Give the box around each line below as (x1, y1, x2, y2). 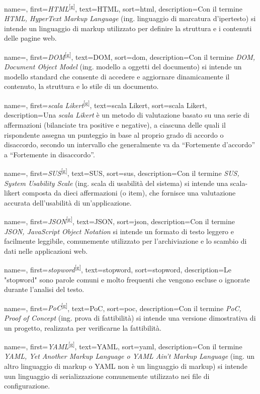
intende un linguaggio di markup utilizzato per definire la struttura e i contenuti (4, 23, 252, 33)
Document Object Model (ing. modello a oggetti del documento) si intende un (4, 61, 242, 72)
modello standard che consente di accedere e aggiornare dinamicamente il (4, 71, 230, 81)
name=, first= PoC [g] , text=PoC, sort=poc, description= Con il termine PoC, (4, 301, 241, 313)
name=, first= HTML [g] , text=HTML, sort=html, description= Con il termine (4, 2, 242, 14)
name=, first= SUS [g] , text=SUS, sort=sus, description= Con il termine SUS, (4, 166, 239, 178)
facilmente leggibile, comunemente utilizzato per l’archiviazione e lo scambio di (4, 236, 247, 246)
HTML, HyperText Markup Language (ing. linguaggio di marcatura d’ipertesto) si (4, 13, 256, 24)
